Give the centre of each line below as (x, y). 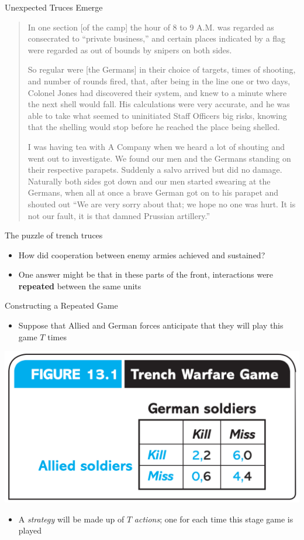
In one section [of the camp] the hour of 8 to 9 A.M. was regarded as (151, 27)
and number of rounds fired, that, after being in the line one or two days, (159, 81)
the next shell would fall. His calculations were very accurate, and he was (159, 104)
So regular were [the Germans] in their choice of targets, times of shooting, (162, 69)
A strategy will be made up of (71, 519)
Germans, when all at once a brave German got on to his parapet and (153, 192)
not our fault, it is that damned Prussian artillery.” (119, 215)
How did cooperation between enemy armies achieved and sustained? (142, 254)
